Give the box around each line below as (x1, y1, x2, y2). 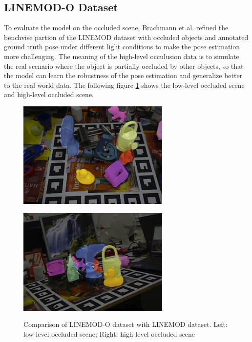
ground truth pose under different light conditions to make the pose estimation (4, 41, 240, 52)
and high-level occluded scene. (4, 89, 94, 100)
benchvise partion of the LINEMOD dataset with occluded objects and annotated (4, 32, 249, 42)
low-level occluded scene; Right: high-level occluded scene (23, 328, 195, 339)
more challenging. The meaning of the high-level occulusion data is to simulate (4, 51, 239, 61)
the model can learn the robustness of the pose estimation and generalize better (4, 70, 243, 80)
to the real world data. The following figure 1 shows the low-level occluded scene (4, 80, 245, 90)
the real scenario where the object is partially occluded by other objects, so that (4, 60, 244, 71)
